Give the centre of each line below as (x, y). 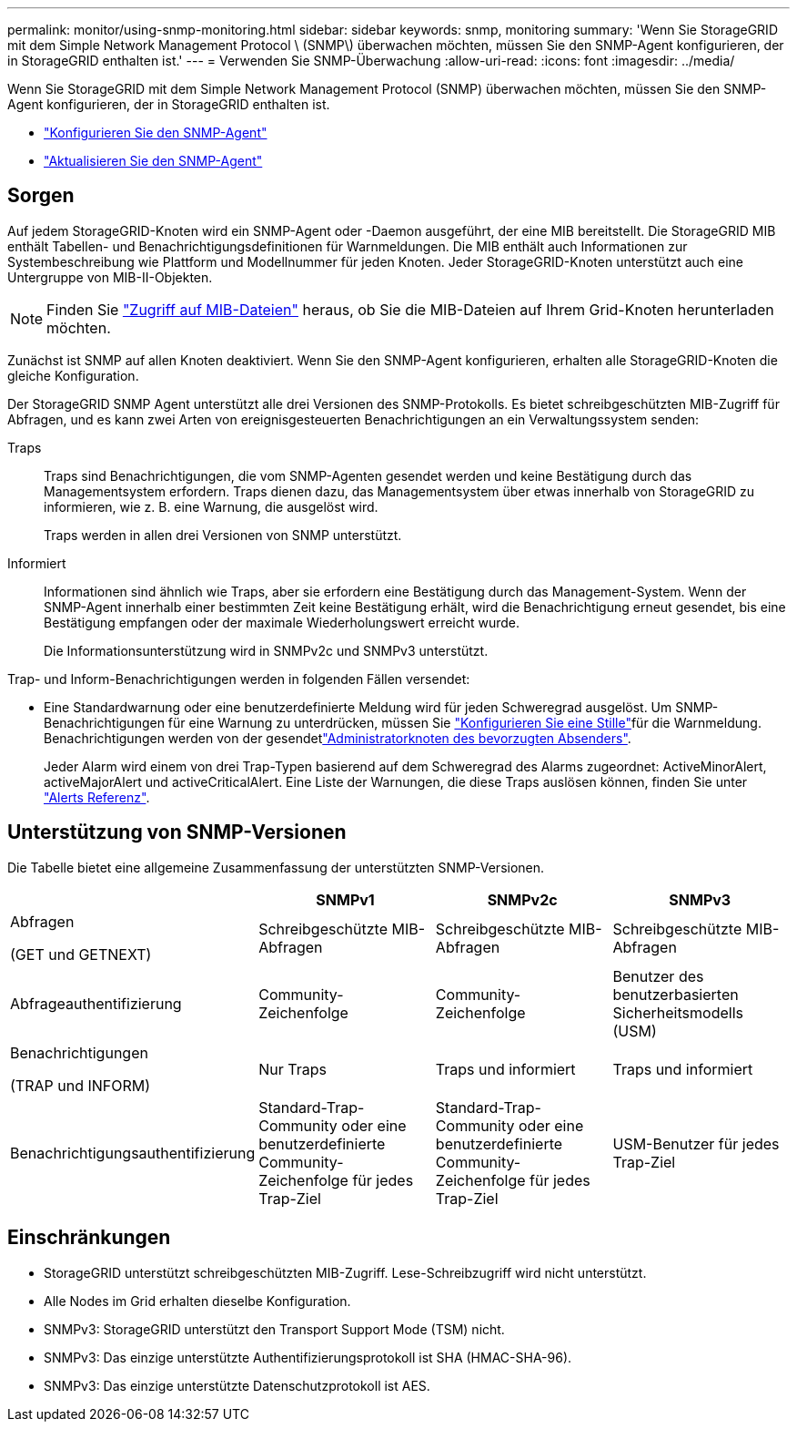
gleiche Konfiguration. (73, 375)
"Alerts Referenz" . (97, 797)
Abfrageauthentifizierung (96, 1003)
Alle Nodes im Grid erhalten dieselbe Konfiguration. (197, 1301)
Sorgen (41, 196)
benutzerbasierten (676, 994)
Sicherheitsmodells (678, 1012)
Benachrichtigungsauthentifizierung (133, 1153)
